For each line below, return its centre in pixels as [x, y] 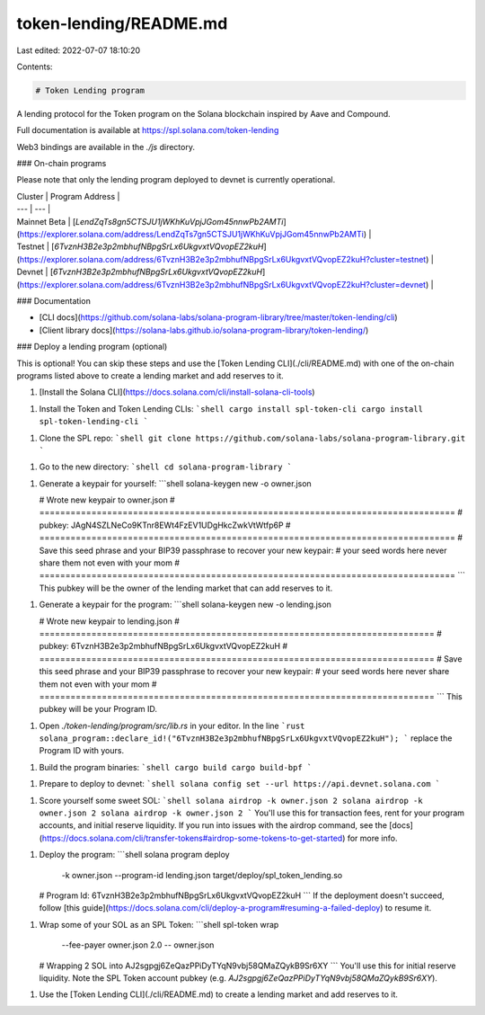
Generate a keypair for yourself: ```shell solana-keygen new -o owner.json [175, 483]
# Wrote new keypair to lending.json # [109, 621]
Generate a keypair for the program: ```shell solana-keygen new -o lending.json [185, 605]
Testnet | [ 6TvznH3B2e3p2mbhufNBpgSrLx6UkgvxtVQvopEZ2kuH [140, 246]
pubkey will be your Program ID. [98, 709]
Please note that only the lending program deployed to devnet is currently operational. [176, 180]
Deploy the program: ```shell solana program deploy [134, 855]
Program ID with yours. [82, 751]
